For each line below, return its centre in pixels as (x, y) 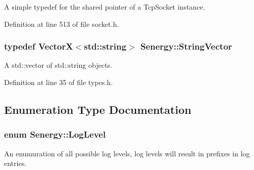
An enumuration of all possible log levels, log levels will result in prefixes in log (127, 153)
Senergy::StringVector (186, 46)
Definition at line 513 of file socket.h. (61, 24)
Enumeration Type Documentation (98, 109)
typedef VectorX (39, 46)
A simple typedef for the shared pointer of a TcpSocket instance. (105, 7)
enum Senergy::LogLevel (55, 134)
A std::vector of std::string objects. (58, 65)
